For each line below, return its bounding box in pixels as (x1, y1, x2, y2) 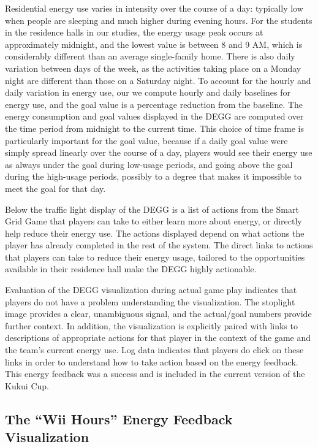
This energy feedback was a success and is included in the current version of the (5, 367, 305, 380)
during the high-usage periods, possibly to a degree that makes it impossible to (5, 170, 302, 183)
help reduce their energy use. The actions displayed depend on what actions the (5, 226, 305, 239)
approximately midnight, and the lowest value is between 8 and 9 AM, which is (5, 37, 303, 50)
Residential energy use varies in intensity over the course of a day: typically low (5, 2, 303, 14)
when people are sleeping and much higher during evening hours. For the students (5, 13, 312, 26)
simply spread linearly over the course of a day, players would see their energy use (5, 146, 312, 159)
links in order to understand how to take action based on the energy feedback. (5, 355, 298, 368)
